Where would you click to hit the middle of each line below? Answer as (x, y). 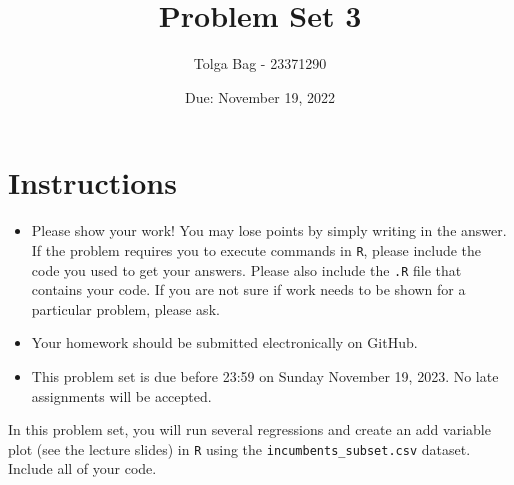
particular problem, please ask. (125, 308)
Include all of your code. (82, 468)
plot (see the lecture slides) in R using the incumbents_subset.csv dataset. (239, 448)
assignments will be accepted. (121, 395)
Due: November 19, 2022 (260, 96)
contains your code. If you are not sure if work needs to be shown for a (248, 289)
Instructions (92, 182)
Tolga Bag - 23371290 (260, 63)
